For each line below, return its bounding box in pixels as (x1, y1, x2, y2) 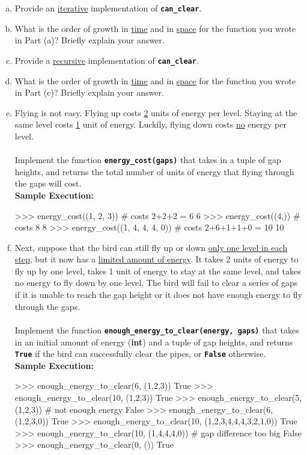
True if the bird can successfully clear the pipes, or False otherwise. (14, 347, 266, 360)
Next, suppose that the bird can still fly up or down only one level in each (14, 241, 288, 253)
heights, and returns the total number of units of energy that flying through (14, 165, 294, 178)
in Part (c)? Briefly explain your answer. (14, 86, 164, 99)
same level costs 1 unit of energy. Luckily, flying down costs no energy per (14, 118, 287, 131)
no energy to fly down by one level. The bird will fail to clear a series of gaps (14, 276, 298, 289)
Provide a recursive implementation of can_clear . (14, 54, 199, 66)
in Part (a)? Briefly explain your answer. (14, 34, 165, 46)
